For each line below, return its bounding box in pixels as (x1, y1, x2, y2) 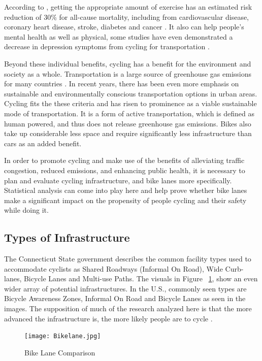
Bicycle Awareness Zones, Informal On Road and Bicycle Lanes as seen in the (4, 293, 246, 304)
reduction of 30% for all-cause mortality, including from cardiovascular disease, (4, 11, 249, 22)
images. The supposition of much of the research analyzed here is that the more (4, 303, 252, 314)
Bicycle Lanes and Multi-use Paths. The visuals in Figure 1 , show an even (23, 273, 258, 284)
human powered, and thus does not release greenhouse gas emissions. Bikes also (4, 118, 251, 128)
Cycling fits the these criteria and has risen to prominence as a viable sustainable (4, 98, 257, 109)
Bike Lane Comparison (24, 347, 95, 357)
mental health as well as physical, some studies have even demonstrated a (4, 31, 233, 42)
